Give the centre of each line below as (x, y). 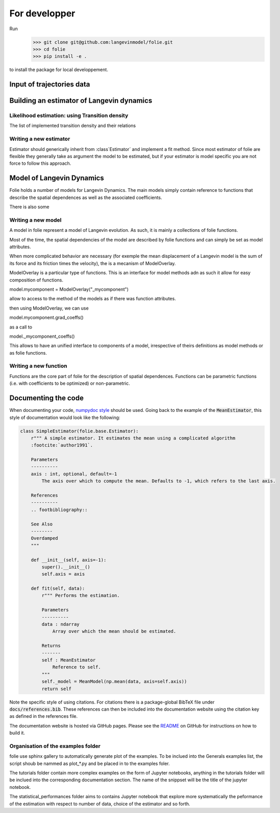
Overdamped (44, 538)
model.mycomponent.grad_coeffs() (46, 318)
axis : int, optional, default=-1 (74, 474)
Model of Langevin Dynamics (57, 178)
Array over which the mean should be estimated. (114, 631)
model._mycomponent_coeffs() (42, 336)
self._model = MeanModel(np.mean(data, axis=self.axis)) (114, 682)
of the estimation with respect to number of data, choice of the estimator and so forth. (100, 804)
